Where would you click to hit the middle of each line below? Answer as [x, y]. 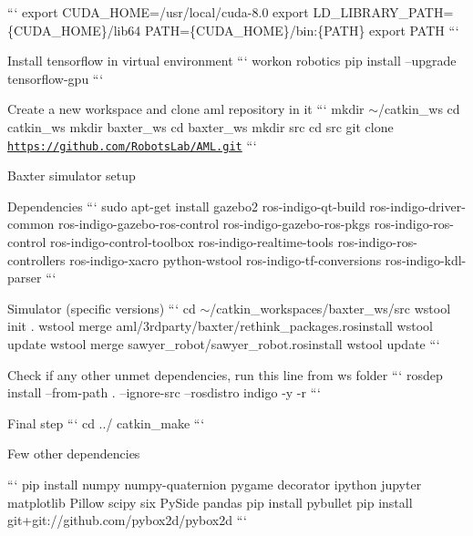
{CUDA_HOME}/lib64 [74, 30]
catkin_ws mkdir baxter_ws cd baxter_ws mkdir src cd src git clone [201, 126]
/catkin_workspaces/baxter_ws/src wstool [330, 308]
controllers [36, 259]
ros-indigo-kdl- [426, 259]
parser [25, 278]
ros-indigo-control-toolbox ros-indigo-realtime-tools [192, 242]
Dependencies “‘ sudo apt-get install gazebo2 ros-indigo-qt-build [186, 206]
